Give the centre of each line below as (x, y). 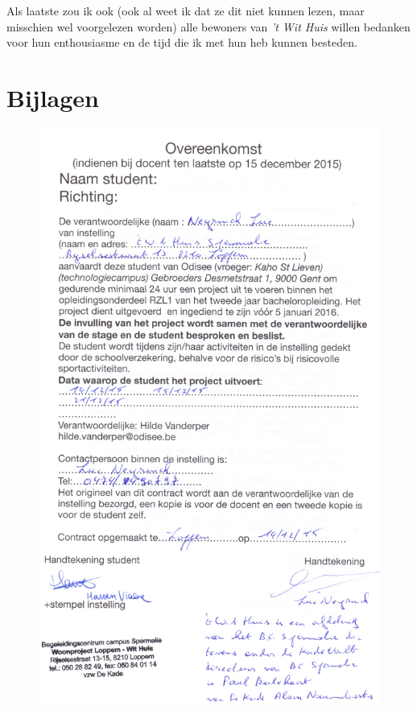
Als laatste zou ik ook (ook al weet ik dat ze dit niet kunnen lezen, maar (186, 10)
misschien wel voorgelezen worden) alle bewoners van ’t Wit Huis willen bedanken (208, 26)
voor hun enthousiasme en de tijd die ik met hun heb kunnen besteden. (182, 42)
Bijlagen (53, 97)
